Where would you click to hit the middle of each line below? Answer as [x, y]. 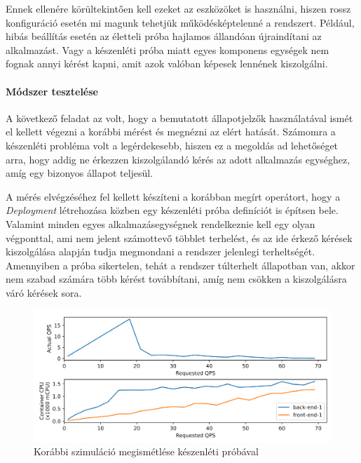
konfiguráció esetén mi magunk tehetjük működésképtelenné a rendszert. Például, [180, 22]
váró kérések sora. [44, 292]
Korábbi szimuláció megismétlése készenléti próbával [146, 451]
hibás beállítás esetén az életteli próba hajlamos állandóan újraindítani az [164, 36]
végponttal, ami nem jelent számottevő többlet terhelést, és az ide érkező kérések [179, 237]
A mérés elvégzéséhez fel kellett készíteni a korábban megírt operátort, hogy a [173, 196]
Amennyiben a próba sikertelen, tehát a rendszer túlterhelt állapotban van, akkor [180, 265]
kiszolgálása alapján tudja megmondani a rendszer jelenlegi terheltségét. [161, 251]
